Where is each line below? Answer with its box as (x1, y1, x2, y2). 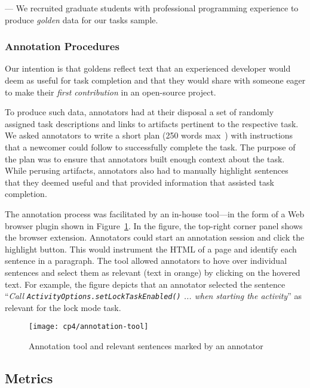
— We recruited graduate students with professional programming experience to (5, 2, 299, 14)
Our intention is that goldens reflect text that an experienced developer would (5, 62, 291, 75)
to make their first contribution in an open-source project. (5, 85, 216, 98)
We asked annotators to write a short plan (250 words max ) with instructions (5, 129, 293, 141)
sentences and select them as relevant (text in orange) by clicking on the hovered (5, 266, 300, 278)
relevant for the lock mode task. (5, 301, 121, 313)
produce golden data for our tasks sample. (5, 13, 158, 26)
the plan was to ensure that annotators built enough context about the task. (5, 152, 285, 165)
